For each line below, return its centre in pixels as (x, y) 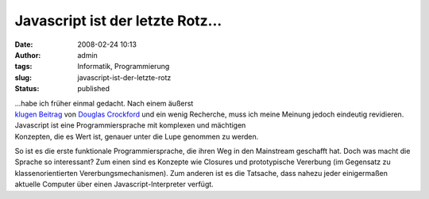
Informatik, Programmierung (124, 67)
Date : (24, 44)
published (94, 89)
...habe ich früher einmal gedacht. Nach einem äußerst (104, 103)
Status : (27, 89)
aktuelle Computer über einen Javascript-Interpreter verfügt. (114, 184)
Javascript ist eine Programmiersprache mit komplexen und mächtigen (130, 125)
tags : (23, 67)
